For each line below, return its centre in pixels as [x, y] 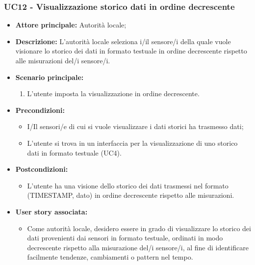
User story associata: [51, 211]
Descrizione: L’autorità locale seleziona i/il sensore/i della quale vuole [123, 41]
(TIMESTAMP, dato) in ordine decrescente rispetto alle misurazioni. [131, 195]
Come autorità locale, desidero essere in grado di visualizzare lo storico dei [139, 228]
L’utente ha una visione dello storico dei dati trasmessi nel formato [128, 185]
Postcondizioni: [42, 169]
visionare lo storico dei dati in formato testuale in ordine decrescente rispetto [131, 51]
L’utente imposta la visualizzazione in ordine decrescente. [113, 93]
